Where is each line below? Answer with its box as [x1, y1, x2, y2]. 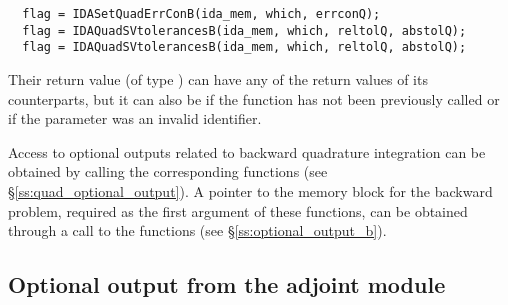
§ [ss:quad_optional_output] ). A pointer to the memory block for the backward [8, 180, 493, 201]
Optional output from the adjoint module [8, 269, 446, 300]
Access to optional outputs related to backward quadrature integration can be [8, 141, 486, 162]
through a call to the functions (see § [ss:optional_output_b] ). [8, 220, 387, 241]
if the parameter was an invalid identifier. [8, 108, 262, 129]
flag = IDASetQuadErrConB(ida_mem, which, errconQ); [22, 7, 381, 21]
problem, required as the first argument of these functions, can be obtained [8, 200, 468, 221]
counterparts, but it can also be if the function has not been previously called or [8, 88, 500, 109]
